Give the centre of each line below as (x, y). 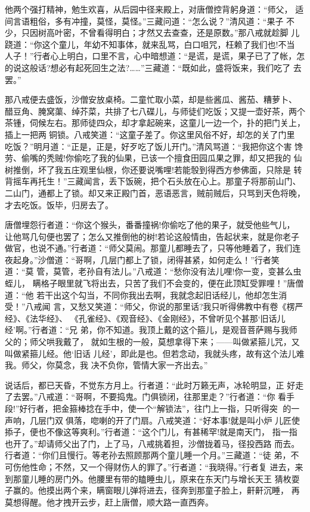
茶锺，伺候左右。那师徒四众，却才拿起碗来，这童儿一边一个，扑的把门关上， (155, 123)
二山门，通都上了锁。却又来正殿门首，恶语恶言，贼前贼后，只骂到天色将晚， (155, 192)
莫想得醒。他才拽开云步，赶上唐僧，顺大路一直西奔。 (109, 502)
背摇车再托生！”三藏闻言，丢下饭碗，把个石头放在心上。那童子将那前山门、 (153, 181)
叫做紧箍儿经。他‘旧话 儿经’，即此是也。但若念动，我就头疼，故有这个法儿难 (155, 353)
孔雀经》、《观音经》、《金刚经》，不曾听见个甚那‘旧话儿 (182, 318)
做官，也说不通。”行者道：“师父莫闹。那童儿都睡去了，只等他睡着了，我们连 (153, 248)
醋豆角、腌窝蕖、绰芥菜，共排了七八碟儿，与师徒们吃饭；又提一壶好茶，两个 (155, 111)
